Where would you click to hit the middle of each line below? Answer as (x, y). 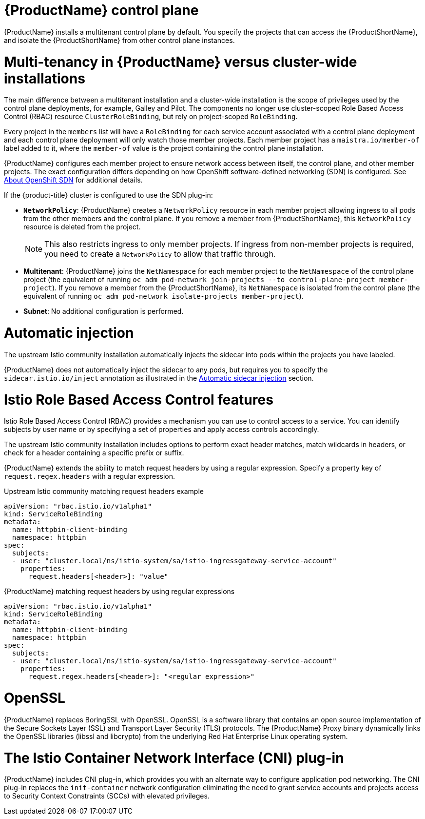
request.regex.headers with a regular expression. (90, 476)
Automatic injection (69, 333)
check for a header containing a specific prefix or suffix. (94, 453)
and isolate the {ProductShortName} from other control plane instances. (119, 40)
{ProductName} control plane (101, 10)
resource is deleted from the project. (82, 227)
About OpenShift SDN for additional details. (73, 180)
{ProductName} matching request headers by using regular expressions (119, 592)
